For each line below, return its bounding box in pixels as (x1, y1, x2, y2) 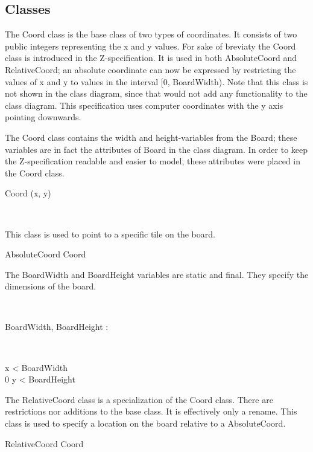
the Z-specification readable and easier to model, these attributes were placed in (5, 155, 301, 167)
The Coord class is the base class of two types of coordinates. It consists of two (5, 28, 297, 40)
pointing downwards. (5, 111, 81, 123)
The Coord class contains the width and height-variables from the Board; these (5, 131, 297, 143)
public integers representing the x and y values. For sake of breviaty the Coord (5, 39, 296, 52)
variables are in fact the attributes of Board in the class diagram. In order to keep (5, 143, 308, 155)
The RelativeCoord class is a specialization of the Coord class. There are (5, 393, 273, 405)
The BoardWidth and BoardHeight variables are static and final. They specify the (5, 268, 309, 280)
